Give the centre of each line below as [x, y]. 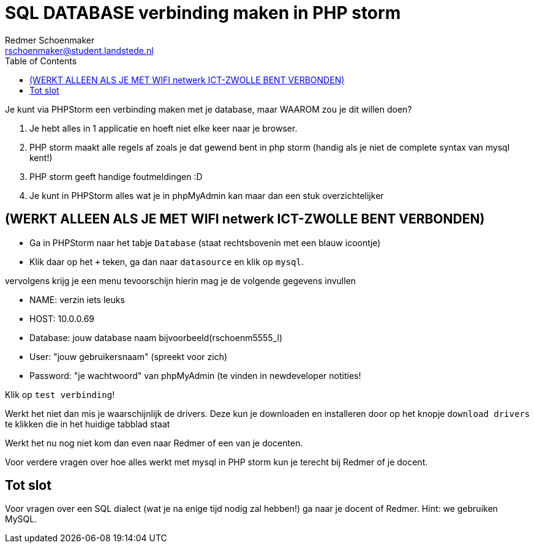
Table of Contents [41, 61]
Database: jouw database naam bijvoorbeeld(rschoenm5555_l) [156, 337]
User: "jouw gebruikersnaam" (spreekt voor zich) [129, 356]
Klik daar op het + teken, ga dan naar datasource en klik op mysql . [167, 261]
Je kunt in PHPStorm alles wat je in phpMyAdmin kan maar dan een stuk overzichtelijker [207, 195]
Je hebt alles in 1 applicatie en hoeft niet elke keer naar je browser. [164, 128]
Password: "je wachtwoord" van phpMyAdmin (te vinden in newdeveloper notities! [195, 375]
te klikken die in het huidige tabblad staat [88, 424]
